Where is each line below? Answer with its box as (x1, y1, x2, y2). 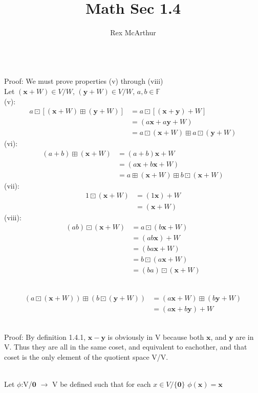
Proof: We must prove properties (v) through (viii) (4, 76, 163, 86)
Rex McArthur (110, 27, 156, 38)
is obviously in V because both (107, 331, 204, 342)
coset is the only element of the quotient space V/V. (4, 351, 168, 362)
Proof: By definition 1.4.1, (4, 331, 86, 342)
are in (235, 331, 254, 342)
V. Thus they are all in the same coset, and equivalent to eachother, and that (4, 341, 247, 352)
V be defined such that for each (52, 378, 151, 389)
